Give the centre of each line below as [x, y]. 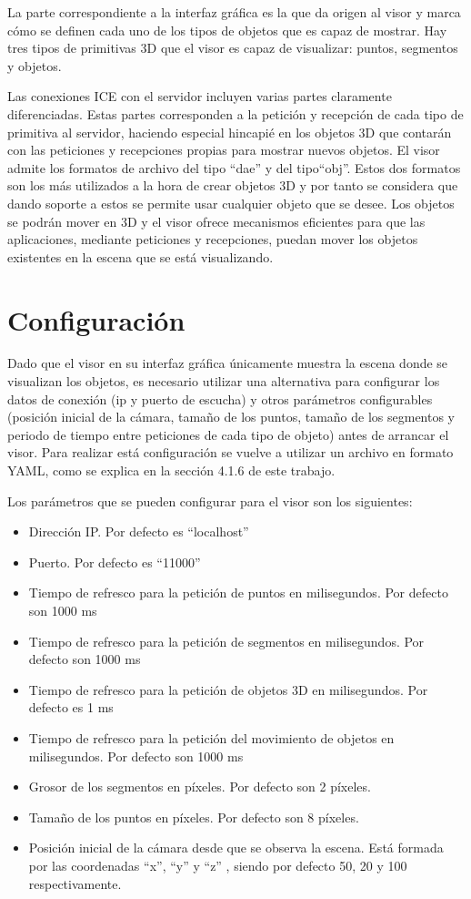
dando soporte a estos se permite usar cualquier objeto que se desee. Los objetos [231, 203]
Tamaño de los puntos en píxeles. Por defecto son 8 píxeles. [194, 817]
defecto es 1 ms [71, 707]
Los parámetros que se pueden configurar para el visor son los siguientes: [210, 501]
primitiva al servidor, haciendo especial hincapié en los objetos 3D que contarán [230, 132]
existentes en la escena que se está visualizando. [140, 256]
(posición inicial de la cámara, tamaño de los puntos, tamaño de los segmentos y [231, 417]
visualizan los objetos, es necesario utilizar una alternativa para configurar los [224, 381]
